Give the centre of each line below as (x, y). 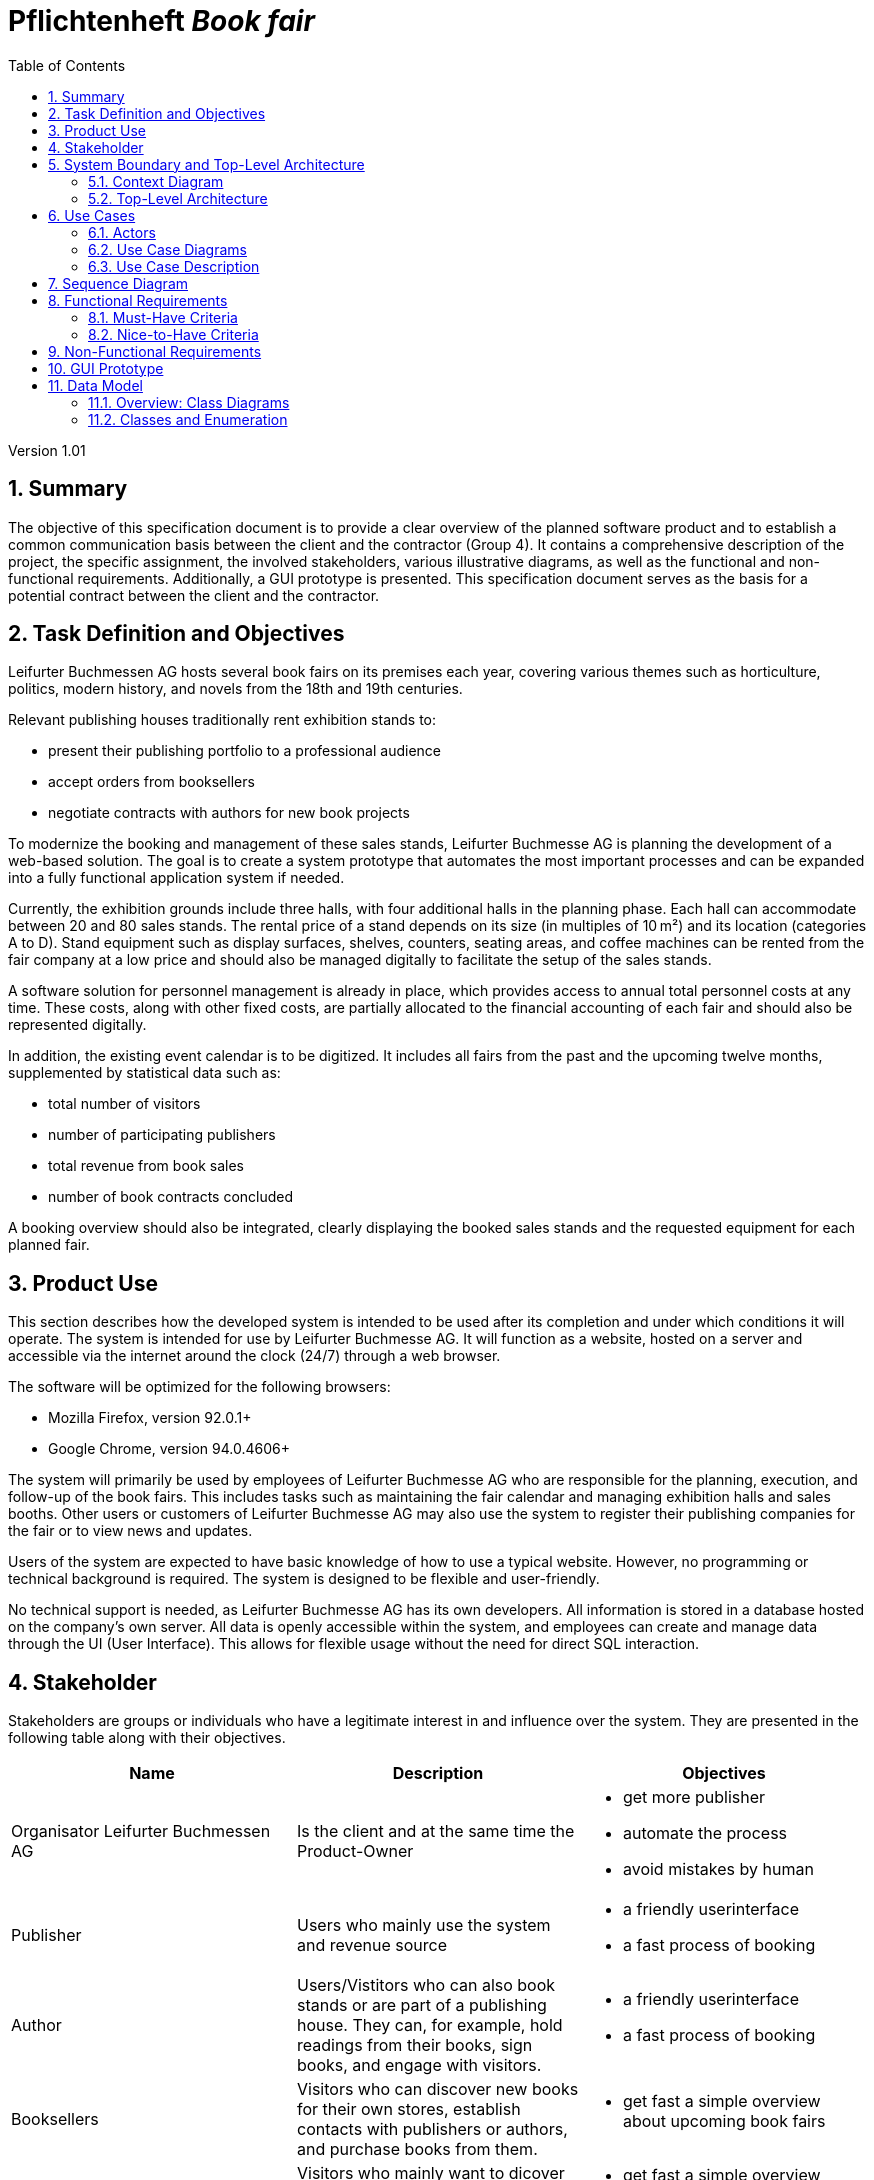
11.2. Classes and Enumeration (188, 419)
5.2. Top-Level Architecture (178, 198)
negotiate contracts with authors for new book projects (229, 813)
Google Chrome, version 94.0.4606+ (169, 1449)
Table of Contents (67, 65)
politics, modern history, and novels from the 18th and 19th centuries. (235, 689)
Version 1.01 (47, 450)
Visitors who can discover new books (437, 2089)
